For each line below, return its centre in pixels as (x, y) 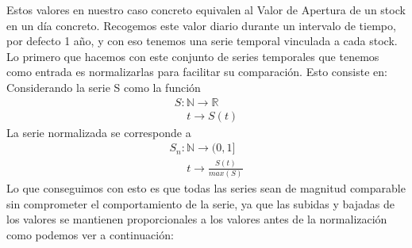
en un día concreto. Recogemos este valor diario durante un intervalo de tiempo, (201, 25)
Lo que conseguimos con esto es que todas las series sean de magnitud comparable (206, 187)
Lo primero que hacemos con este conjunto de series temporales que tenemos (193, 56)
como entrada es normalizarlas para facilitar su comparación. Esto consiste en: (197, 72)
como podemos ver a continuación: (90, 234)
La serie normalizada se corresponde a (99, 132)
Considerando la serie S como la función (104, 87)
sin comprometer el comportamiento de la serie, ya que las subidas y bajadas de (201, 203)
